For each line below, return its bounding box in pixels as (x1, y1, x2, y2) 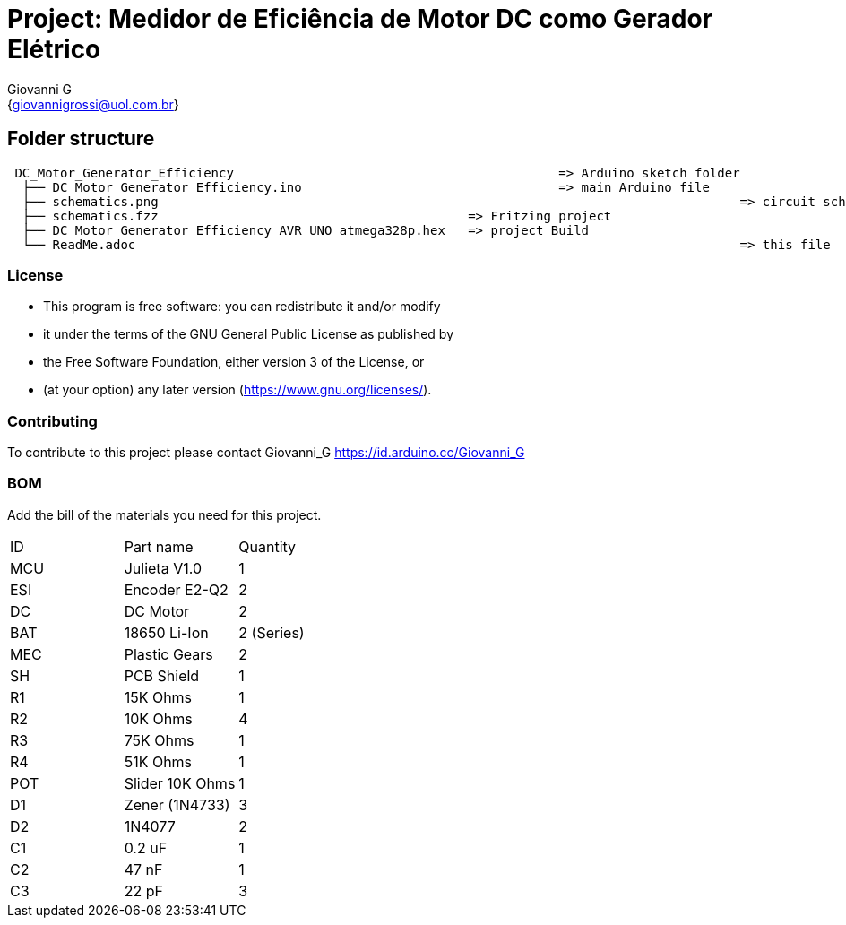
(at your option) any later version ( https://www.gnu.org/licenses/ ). (43, 382, 432, 398)
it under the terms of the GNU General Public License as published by (43, 326, 454, 342)
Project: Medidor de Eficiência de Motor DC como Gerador (7, 4, 713, 34)
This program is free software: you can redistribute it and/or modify (43, 298, 441, 315)
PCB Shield (124, 666, 200, 685)
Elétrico (7, 34, 101, 65)
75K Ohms (124, 730, 194, 749)
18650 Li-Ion (124, 623, 209, 642)
